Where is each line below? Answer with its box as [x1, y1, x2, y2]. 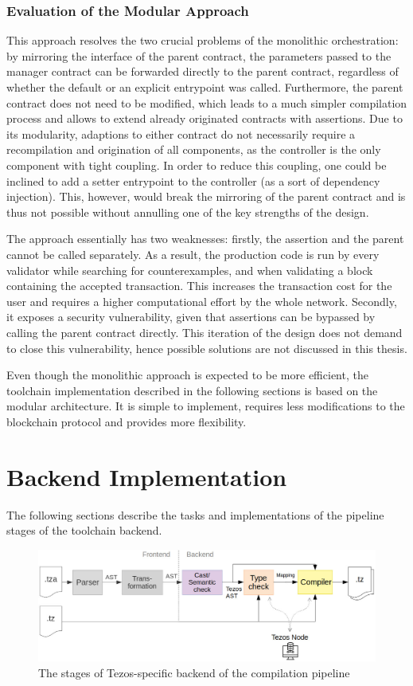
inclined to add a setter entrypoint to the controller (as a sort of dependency [6, 172, 380, 189]
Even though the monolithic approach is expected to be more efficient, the [6, 367, 368, 383]
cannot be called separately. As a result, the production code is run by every [6, 245, 380, 262]
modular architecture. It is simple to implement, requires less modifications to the [6, 398, 405, 414]
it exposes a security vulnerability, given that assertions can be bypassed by [6, 308, 376, 325]
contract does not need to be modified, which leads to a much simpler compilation [6, 94, 407, 111]
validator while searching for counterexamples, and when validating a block [6, 261, 373, 278]
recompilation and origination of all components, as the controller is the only [6, 141, 381, 158]
